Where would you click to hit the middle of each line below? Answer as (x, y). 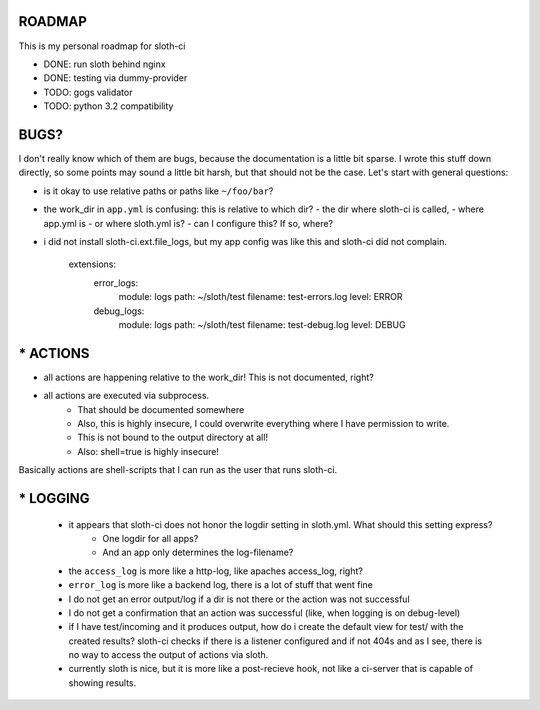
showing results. (102, 682)
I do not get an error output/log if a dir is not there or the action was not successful (239, 599)
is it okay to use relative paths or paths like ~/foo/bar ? (158, 191)
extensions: (92, 264)
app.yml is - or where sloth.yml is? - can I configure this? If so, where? (188, 223)
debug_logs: (119, 311)
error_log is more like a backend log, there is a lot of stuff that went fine (221, 585)
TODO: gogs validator (88, 92)
